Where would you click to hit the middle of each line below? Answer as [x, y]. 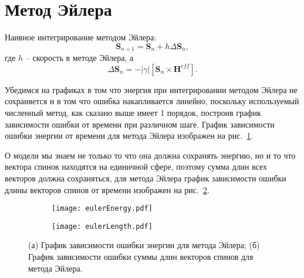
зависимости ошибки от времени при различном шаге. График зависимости [140, 124]
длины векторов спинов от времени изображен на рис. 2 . [107, 189]
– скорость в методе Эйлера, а [80, 58]
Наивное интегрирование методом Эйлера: [81, 37]
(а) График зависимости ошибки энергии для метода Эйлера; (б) [144, 245]
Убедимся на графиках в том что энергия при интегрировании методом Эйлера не [151, 89]
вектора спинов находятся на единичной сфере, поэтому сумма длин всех [136, 167]
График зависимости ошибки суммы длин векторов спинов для [141, 257]
